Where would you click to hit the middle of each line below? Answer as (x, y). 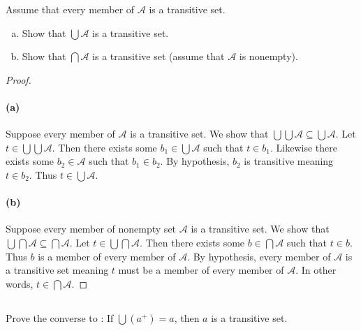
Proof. (19, 79)
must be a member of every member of (201, 270)
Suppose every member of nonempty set (91, 229)
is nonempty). (268, 56)
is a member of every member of (107, 256)
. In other (316, 270)
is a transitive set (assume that (159, 56)
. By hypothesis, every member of (259, 256)
